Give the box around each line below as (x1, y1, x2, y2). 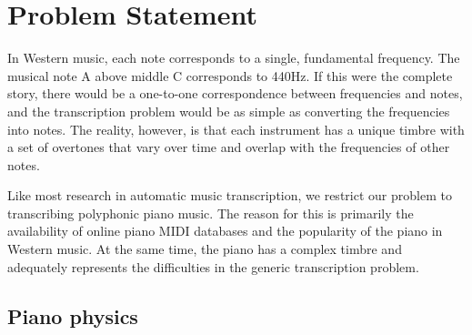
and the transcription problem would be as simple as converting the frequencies (7, 101, 450, 120)
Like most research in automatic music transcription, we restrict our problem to (7, 186, 452, 205)
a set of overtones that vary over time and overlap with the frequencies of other (7, 137, 450, 157)
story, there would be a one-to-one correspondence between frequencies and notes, (7, 84, 463, 103)
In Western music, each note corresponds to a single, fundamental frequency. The (7, 48, 460, 67)
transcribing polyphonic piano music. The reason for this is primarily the (7, 203, 414, 222)
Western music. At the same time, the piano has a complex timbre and (7, 239, 402, 259)
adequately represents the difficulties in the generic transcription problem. (7, 257, 419, 276)
